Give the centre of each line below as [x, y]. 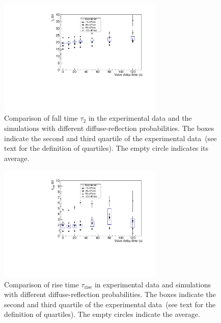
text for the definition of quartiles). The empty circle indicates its [106, 148]
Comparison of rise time [42, 284]
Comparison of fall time [41, 118]
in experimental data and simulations [153, 284]
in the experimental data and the [140, 118]
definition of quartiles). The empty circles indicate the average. [102, 314]
